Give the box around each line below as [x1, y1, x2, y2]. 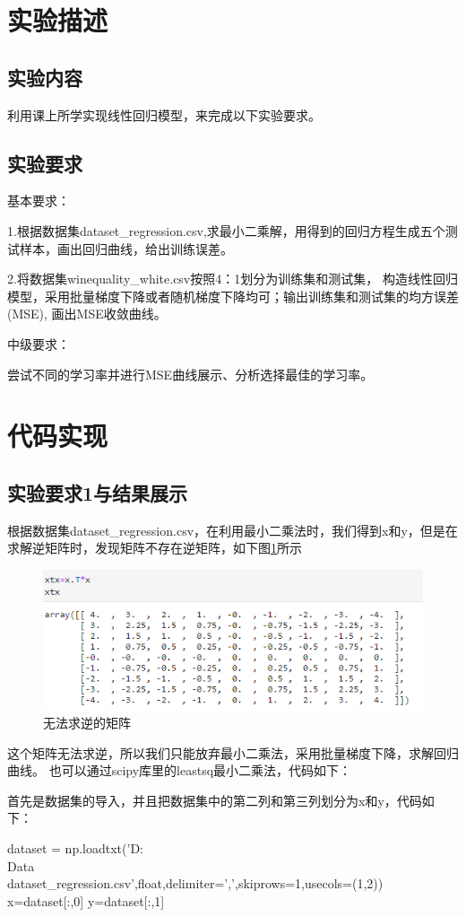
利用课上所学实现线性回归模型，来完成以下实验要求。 [7, 105, 321, 124]
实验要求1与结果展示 [7, 478, 188, 506]
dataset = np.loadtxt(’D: [7, 839, 143, 858]
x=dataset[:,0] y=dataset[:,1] [7, 891, 165, 910]
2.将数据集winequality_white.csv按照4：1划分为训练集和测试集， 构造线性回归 [7, 269, 458, 288]
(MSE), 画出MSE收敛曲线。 [7, 304, 167, 323]
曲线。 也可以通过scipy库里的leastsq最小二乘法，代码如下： [7, 761, 352, 780]
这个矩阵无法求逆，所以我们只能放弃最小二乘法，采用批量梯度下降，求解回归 [7, 743, 459, 762]
